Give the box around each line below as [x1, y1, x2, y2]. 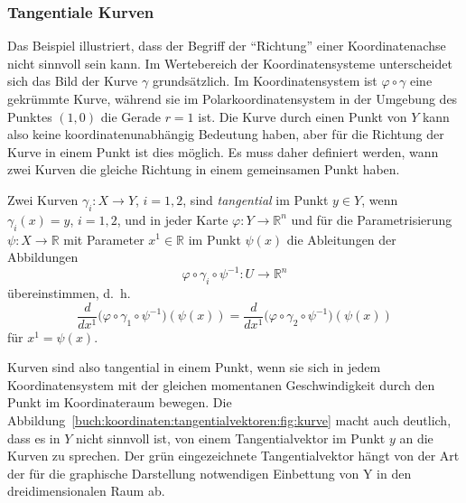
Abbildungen [7, 247, 79, 266]
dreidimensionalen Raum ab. [7, 481, 165, 500]
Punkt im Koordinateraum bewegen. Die [7, 393, 232, 412]
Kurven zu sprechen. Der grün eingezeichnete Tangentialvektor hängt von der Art [7, 446, 460, 465]
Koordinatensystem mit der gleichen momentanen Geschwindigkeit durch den [7, 375, 435, 394]
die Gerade [100, 107, 161, 126]
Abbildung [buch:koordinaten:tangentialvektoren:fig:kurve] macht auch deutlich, [7, 411, 452, 430]
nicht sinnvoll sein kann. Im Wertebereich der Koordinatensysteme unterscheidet [7, 53, 452, 72]
